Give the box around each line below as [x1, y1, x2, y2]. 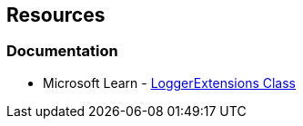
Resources [6, 4, 106, 26]
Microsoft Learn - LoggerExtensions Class [43, 74, 296, 91]
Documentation [6, 42, 118, 61]
